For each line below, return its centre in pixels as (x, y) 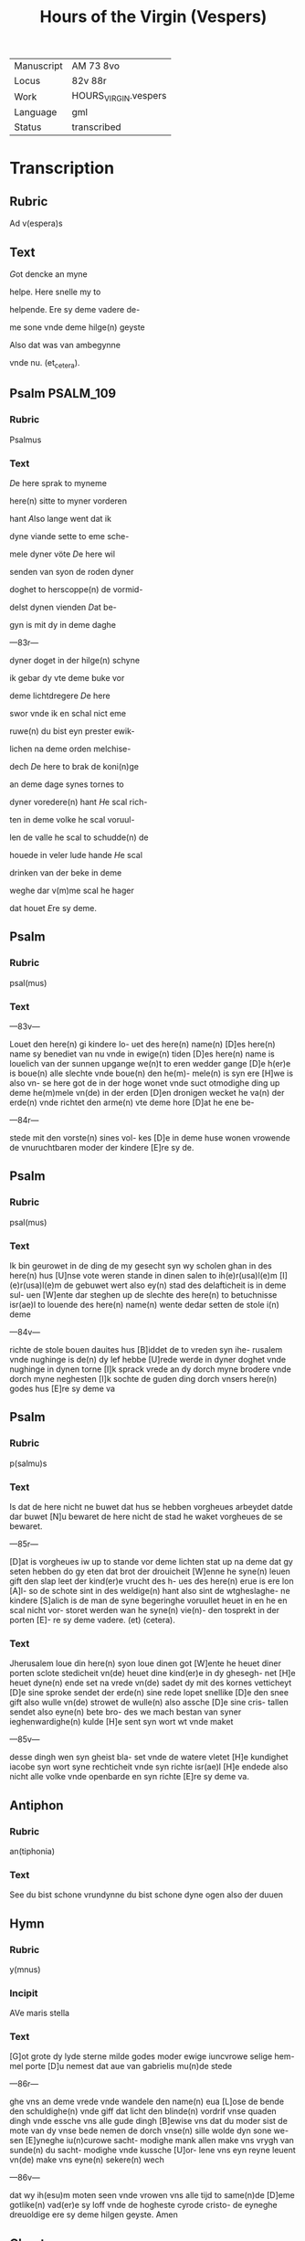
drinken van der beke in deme (66, 872)
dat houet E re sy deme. (53, 908)
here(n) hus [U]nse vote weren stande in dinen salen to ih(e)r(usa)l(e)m (143, 1275)
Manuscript (39, 66)
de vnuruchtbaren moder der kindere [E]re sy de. (102, 1147)
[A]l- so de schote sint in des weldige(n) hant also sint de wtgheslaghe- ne (150, 1590)
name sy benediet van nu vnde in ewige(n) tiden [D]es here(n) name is (142, 1054)
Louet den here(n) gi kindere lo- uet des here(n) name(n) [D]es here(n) (142, 1044)
